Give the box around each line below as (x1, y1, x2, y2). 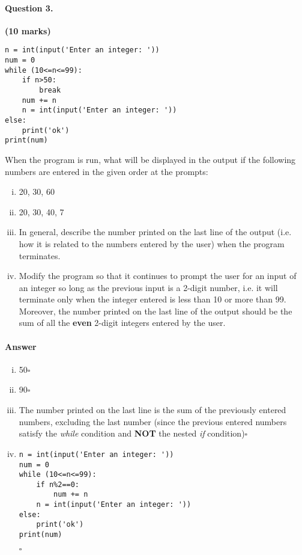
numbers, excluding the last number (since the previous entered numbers (19, 415, 287, 428)
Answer (5, 340, 37, 352)
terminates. (19, 249, 61, 262)
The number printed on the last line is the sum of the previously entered (19, 403, 286, 416)
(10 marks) (5, 24, 51, 37)
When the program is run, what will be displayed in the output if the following (5, 153, 296, 165)
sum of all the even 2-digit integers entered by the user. (19, 316, 226, 329)
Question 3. (5, 1, 53, 14)
